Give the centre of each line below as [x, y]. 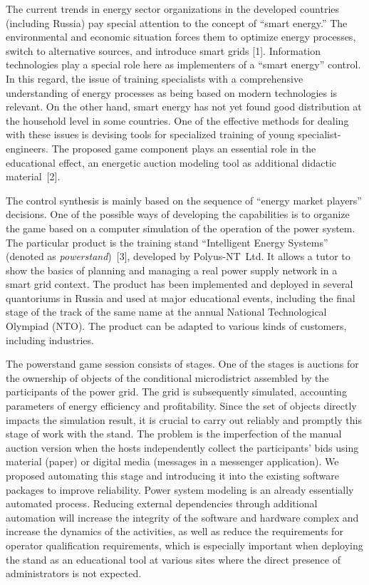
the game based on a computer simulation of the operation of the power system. [181, 228]
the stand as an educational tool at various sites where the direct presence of [173, 559]
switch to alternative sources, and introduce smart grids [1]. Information [163, 50]
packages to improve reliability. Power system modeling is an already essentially [180, 489]
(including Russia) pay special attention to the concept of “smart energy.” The [177, 22]
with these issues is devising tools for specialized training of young [150, 134]
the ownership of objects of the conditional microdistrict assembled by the [167, 377]
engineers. [27, 148]
